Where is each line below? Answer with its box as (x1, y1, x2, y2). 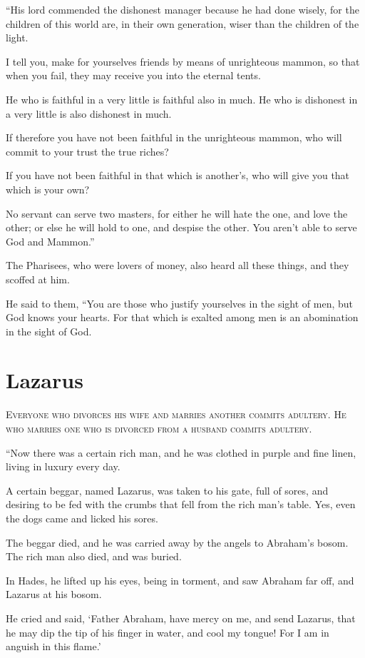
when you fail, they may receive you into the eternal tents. (6, 68, 261, 83)
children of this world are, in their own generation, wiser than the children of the (6, 16, 359, 31)
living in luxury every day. (6, 459, 120, 474)
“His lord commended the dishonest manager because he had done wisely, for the (6, 2, 359, 16)
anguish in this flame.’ (6, 639, 101, 654)
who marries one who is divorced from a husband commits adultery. (6, 421, 312, 435)
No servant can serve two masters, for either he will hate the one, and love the (6, 206, 348, 221)
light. (6, 30, 29, 45)
